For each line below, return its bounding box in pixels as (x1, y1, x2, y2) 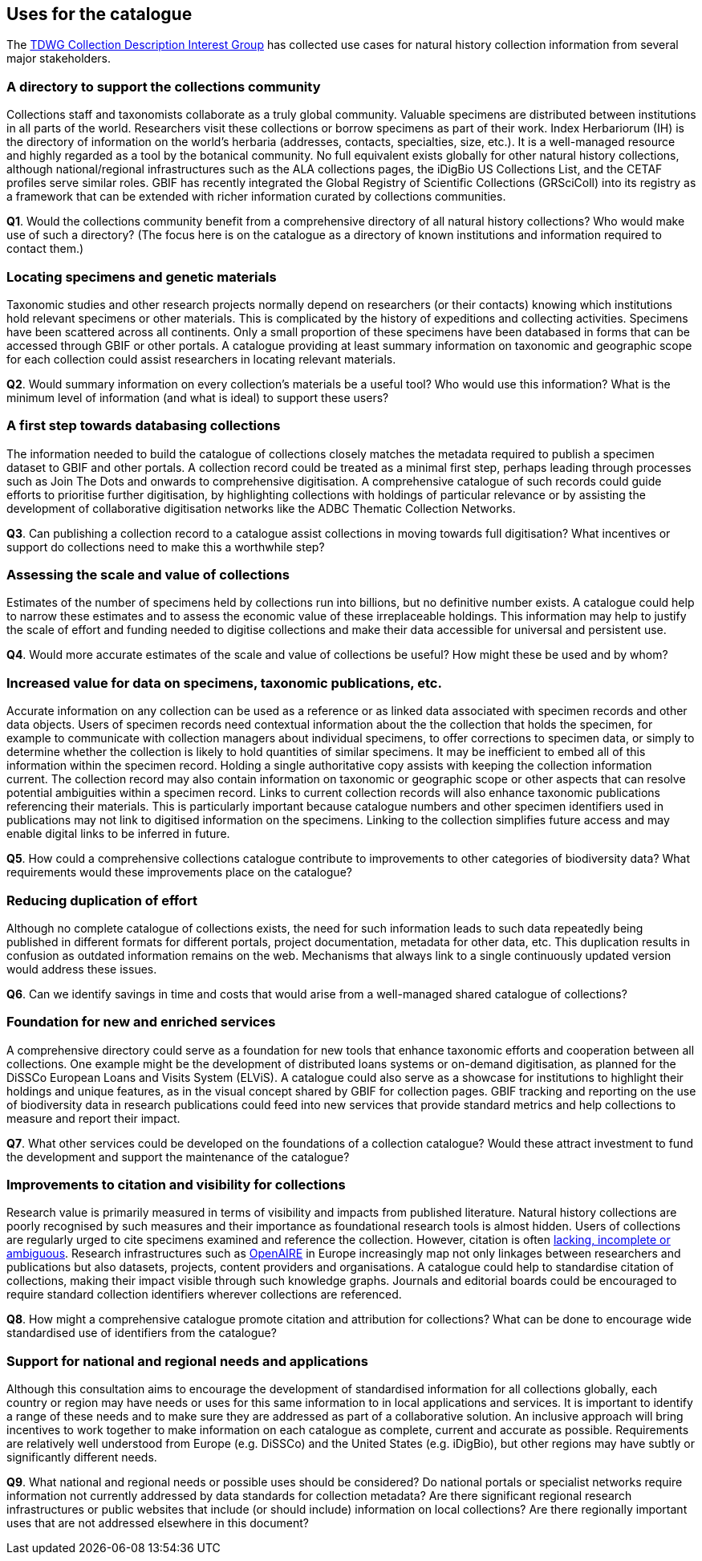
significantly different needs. (6, 1450, 157, 1465)
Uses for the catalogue (6, 4, 193, 24)
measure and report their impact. (6, 1111, 181, 1125)
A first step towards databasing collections (6, 417, 281, 434)
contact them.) (6, 242, 84, 256)
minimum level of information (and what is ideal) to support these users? (6, 390, 389, 404)
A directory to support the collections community (6, 78, 321, 95)
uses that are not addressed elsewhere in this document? (6, 1516, 309, 1531)
